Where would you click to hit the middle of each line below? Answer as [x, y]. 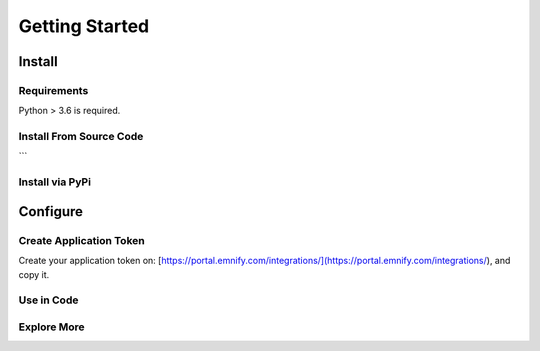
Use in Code [48, 300]
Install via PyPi [55, 182]
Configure [51, 211]
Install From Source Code [81, 137]
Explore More [51, 327]
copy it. [34, 274]
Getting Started [84, 26]
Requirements [53, 90]
